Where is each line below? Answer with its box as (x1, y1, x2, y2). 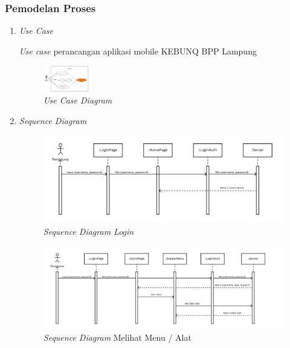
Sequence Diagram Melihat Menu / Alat (43, 331, 192, 344)
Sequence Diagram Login (43, 225, 134, 237)
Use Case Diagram (43, 94, 112, 107)
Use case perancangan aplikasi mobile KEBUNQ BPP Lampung (19, 44, 257, 57)
